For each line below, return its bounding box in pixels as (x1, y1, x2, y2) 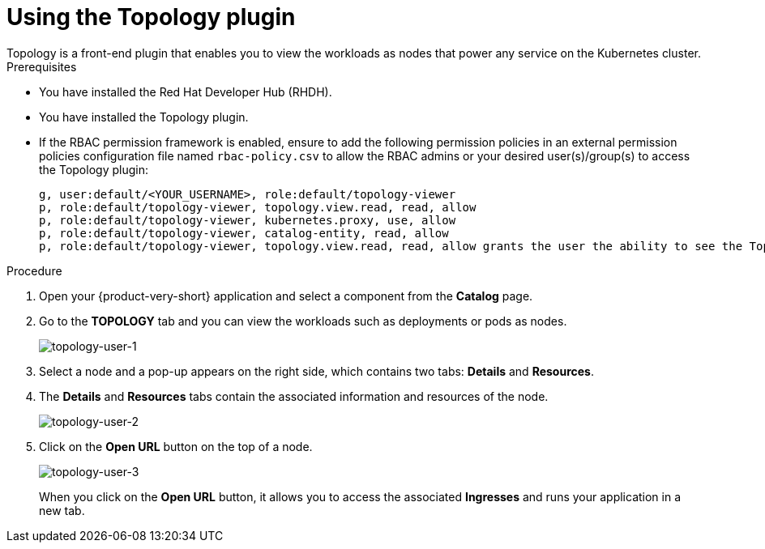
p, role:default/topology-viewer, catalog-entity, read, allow (39, 226, 449, 240)
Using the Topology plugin (6, 3, 296, 31)
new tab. (39, 503, 85, 517)
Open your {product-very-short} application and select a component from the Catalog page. (39, 288, 533, 303)
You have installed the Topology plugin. (39, 109, 249, 124)
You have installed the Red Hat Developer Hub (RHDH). (39, 84, 332, 99)
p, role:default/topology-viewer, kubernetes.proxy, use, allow (39, 213, 456, 227)
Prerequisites (6, 59, 77, 74)
